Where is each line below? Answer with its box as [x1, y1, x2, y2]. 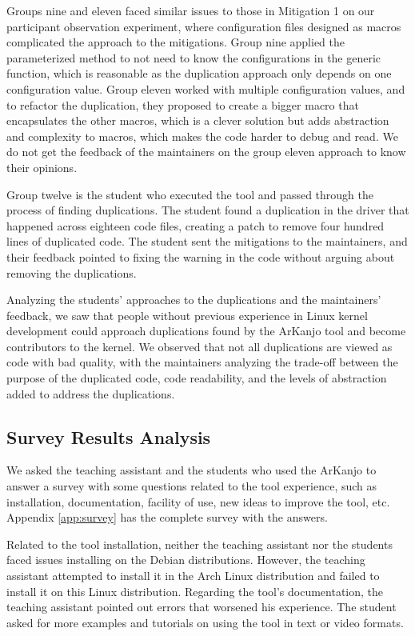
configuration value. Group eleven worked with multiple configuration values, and [6, 80, 405, 97]
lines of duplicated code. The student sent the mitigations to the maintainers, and [6, 233, 408, 250]
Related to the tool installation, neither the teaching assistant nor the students [6, 535, 393, 552]
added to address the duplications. [6, 385, 175, 402]
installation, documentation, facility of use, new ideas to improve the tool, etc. [6, 493, 390, 510]
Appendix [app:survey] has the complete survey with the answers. [6, 509, 328, 526]
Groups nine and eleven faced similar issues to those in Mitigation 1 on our [6, 2, 375, 18]
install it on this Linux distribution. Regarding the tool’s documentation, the [6, 582, 384, 599]
